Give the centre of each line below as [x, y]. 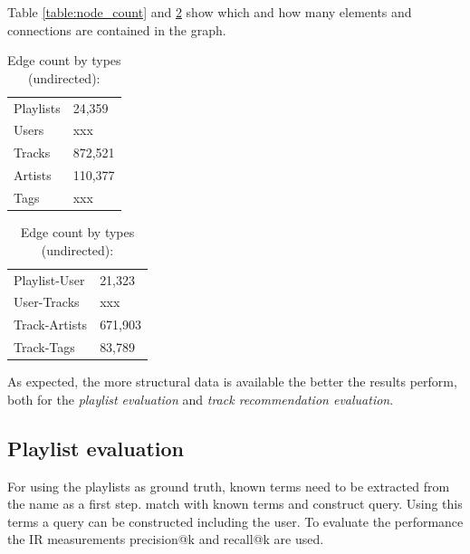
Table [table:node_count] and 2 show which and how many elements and [210, 12]
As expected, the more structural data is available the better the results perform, [232, 382]
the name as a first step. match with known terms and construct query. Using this [235, 504]
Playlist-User [49, 279]
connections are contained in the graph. [117, 29]
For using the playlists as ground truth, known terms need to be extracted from [229, 486]
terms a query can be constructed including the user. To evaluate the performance [235, 521]
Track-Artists [51, 325]
